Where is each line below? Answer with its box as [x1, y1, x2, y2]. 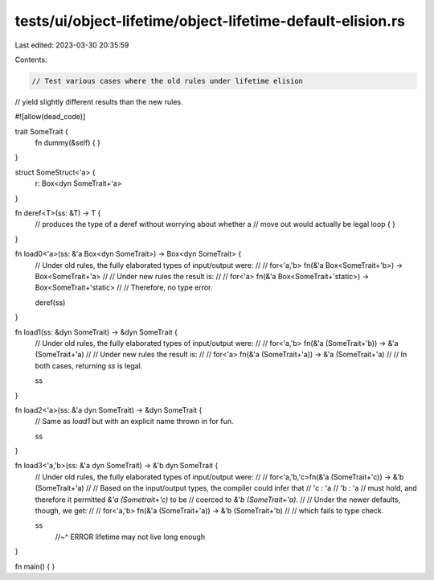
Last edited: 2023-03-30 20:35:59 [14, 40, 129, 50]
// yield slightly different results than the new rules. [14, 97, 183, 106]
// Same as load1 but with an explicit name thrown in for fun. [35, 417, 234, 426]
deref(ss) [35, 298, 66, 307]
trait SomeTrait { [14, 126, 68, 136]
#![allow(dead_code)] [14, 112, 86, 121]
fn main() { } [14, 561, 55, 571]
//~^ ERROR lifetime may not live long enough [55, 532, 205, 541]
